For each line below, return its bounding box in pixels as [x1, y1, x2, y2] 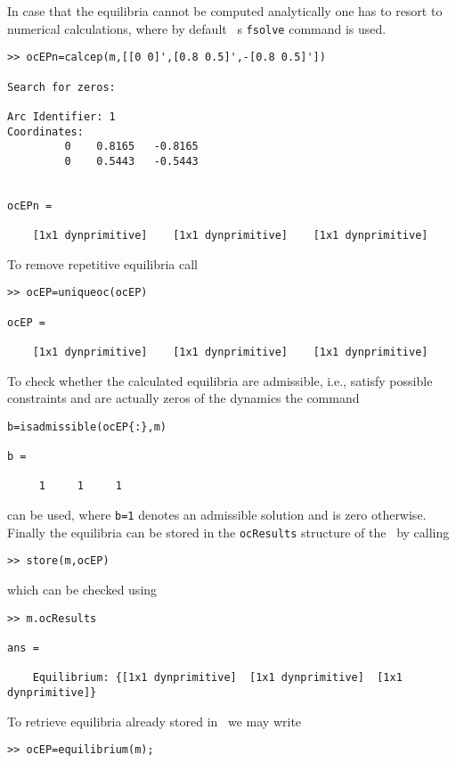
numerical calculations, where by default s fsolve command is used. [7, 19, 387, 37]
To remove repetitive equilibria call [7, 254, 199, 273]
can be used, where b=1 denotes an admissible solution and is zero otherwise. [7, 505, 427, 524]
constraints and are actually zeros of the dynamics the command [7, 389, 360, 407]
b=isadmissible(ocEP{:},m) [7, 420, 167, 433]
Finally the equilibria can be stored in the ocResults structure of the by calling [7, 522, 450, 541]
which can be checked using [7, 580, 158, 599]
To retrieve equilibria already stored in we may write [7, 711, 302, 730]
